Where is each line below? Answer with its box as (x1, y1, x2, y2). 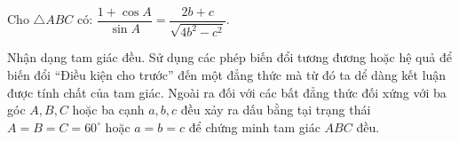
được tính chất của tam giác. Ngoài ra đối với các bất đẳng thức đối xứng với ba (7, 83, 447, 101)
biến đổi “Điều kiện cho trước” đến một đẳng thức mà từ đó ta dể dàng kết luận (7, 66, 447, 84)
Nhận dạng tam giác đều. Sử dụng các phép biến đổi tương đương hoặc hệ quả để (7, 48, 452, 67)
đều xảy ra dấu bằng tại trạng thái (180, 100, 371, 119)
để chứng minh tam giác (188, 117, 321, 136)
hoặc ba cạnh (72, 100, 145, 119)
